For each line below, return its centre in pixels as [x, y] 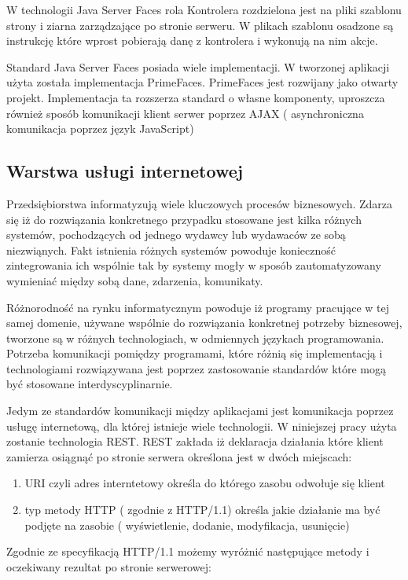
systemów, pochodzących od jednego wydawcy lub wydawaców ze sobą [176, 235]
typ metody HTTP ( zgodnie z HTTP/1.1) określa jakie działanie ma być [202, 510]
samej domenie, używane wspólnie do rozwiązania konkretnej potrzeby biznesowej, [204, 323]
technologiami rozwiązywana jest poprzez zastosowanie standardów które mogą [197, 368]
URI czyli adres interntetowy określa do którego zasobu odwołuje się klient [205, 483]
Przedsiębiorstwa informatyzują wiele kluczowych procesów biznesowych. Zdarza [200, 203]
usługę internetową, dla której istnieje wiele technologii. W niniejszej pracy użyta [202, 426]
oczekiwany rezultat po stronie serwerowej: [109, 566]
